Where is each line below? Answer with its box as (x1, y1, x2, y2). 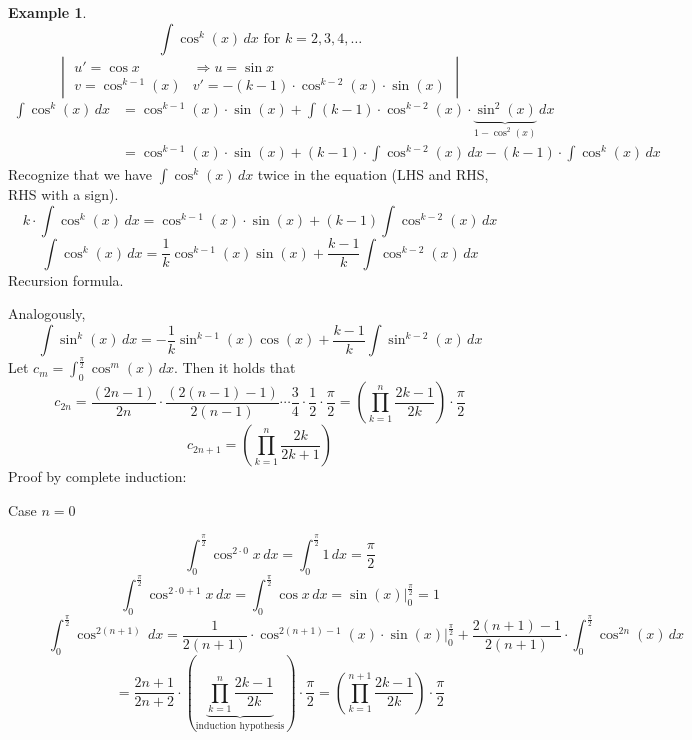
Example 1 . (8, 2, 87, 22)
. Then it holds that (173, 357, 296, 378)
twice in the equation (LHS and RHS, (257, 164, 489, 185)
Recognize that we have (8, 164, 153, 185)
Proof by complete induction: (8, 466, 187, 487)
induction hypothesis (195, 720, 285, 731)
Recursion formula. (8, 269, 124, 290)
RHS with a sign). (8, 184, 119, 205)
